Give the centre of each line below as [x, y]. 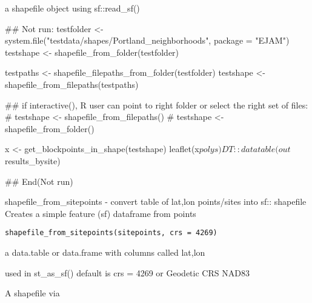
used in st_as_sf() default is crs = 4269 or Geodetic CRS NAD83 [127, 272]
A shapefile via [32, 293]
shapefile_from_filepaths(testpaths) [72, 84]
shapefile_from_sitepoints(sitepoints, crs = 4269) [111, 233]
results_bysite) [33, 160]
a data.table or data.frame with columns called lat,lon [105, 252]
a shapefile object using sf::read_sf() [72, 8]
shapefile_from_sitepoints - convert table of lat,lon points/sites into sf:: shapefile [156, 201]
